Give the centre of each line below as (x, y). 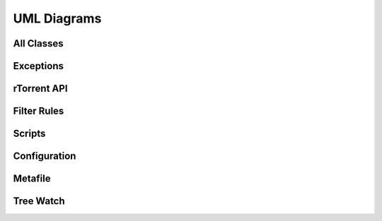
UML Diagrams (57, 18)
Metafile (32, 179)
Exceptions (38, 66)
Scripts (29, 134)
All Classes (38, 43)
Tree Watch (39, 201)
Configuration (45, 156)
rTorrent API (40, 89)
